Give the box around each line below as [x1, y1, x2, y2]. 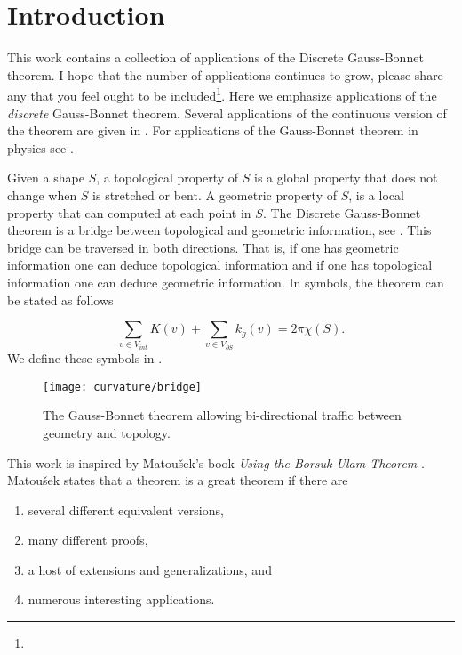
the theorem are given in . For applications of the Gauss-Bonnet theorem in [7, 121, 418, 140]
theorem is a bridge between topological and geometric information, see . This [7, 221, 432, 239]
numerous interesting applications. [28, 590, 215, 609]
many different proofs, [28, 530, 148, 549]
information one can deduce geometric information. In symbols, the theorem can [7, 272, 444, 291]
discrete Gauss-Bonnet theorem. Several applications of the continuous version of [7, 103, 447, 122]
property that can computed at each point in [7, 203, 251, 222]
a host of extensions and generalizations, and [28, 560, 272, 578]
